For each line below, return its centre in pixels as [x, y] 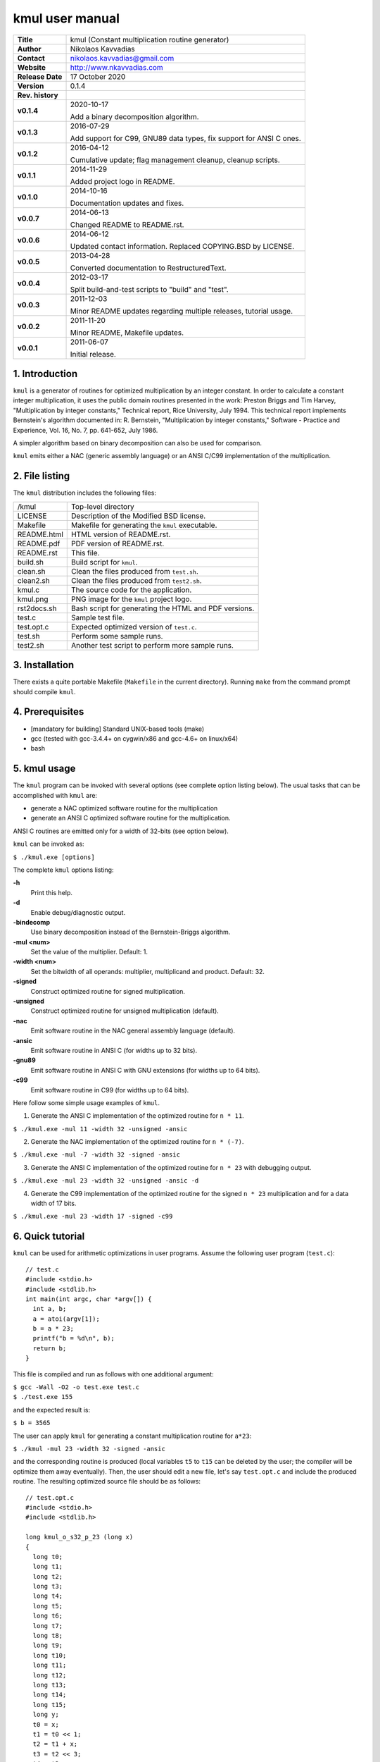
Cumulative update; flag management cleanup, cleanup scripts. [175, 160]
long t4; [48, 1596]
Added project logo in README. [122, 181]
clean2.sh [33, 580]
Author [29, 49]
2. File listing [42, 476]
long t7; [48, 1626]
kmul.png [33, 599]
